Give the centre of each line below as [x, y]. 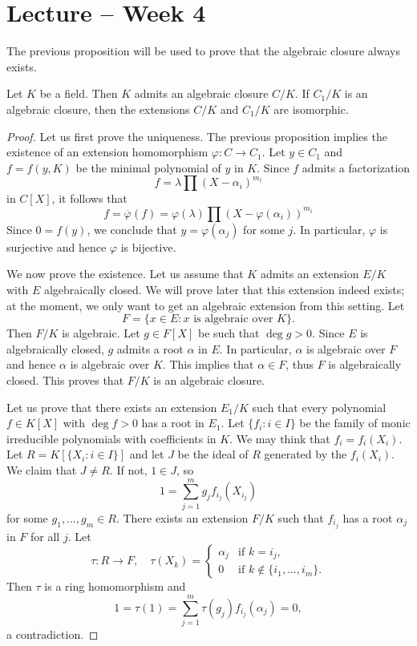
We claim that [42, 470]
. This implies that [208, 364]
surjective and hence [57, 246]
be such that [229, 333]
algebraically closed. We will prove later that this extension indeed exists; [224, 290]
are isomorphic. [311, 109]
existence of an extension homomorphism [107, 152]
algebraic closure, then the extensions [98, 109]
